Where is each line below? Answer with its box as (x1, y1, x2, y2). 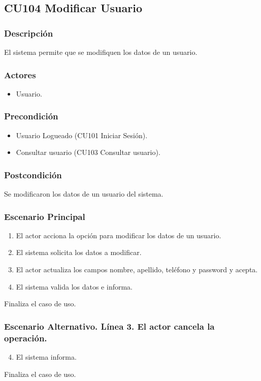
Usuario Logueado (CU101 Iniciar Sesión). (16, 130, 148, 140)
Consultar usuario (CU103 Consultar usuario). (16, 147, 160, 157)
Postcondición (4, 168, 62, 181)
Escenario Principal (4, 210, 85, 223)
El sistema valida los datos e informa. (16, 281, 133, 292)
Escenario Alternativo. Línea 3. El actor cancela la (4, 320, 215, 332)
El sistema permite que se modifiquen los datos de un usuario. (4, 47, 198, 57)
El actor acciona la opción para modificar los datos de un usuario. (16, 230, 221, 240)
